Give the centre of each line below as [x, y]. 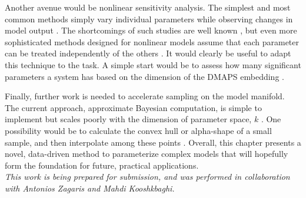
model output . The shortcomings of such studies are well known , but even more [151, 30]
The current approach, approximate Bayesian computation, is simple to [133, 107]
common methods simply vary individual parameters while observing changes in [149, 19]
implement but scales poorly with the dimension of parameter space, [128, 119]
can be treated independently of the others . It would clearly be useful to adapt [148, 53]
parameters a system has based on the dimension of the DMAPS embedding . [144, 76]
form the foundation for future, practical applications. [102, 165]
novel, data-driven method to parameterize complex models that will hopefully [147, 154]
